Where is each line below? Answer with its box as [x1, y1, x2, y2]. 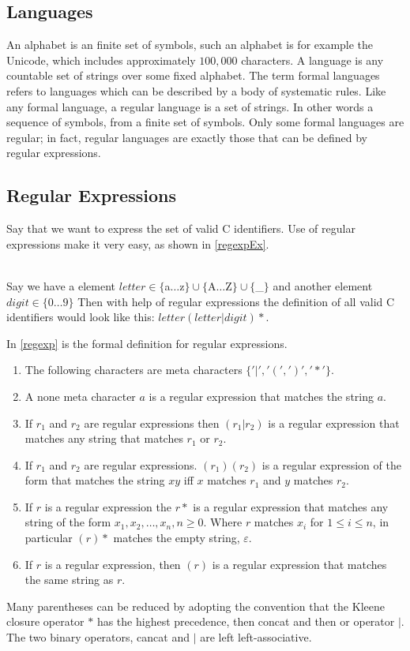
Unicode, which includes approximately [6, 51, 196, 68]
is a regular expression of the [261, 456, 401, 473]
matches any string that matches [24, 430, 183, 447]
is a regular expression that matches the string [149, 387, 374, 404]
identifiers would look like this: [6, 309, 155, 325]
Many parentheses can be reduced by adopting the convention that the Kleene [6, 597, 385, 614]
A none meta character [24, 387, 136, 404]
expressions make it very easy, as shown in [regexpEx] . [6, 235, 269, 252]
